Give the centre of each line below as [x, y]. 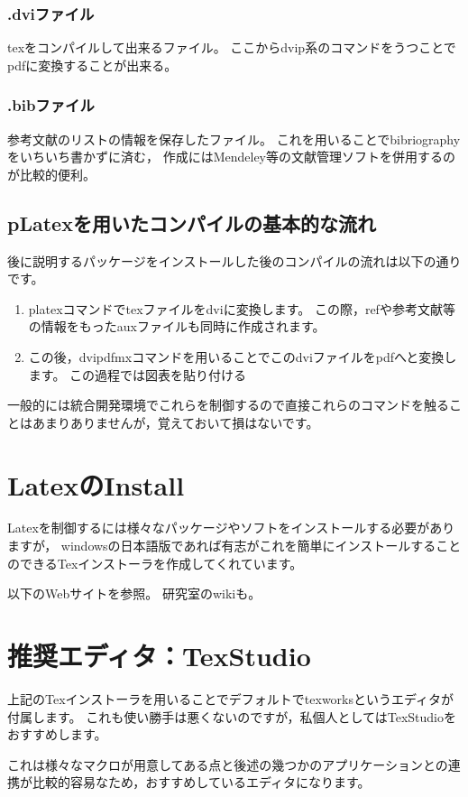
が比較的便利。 [51, 174]
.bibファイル [51, 105]
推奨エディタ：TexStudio [159, 656]
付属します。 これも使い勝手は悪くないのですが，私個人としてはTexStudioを [232, 716]
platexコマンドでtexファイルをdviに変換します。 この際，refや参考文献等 [242, 308]
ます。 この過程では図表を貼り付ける [138, 374]
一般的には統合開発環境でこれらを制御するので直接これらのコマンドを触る [228, 405]
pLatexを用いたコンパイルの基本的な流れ [192, 222]
